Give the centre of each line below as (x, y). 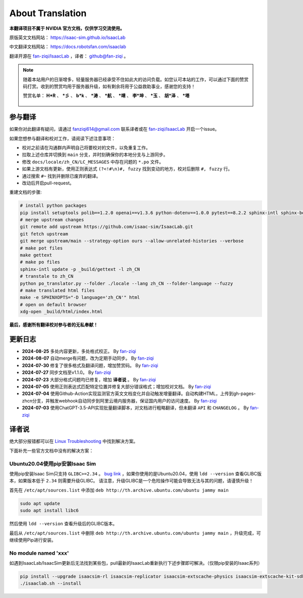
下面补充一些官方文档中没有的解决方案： (51, 451)
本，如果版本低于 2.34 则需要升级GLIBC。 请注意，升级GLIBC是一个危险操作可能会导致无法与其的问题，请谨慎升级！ (131, 481)
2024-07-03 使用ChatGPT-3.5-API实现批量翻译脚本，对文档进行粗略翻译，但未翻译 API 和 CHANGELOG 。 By (136, 408)
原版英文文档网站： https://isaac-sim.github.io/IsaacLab (67, 37)
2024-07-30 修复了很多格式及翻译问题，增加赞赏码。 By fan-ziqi (90, 365)
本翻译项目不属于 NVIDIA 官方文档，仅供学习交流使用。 (67, 28)
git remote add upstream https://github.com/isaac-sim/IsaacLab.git (107, 227)
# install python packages (53, 206)
